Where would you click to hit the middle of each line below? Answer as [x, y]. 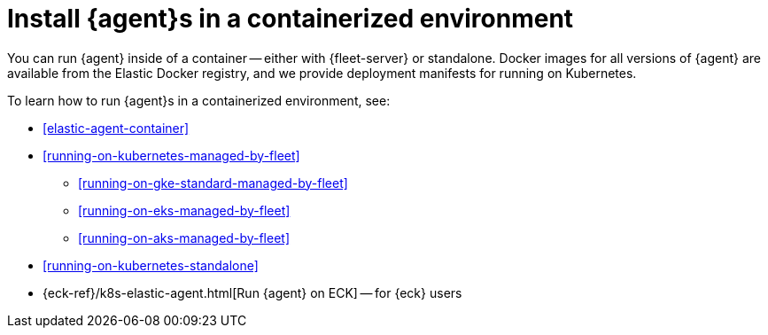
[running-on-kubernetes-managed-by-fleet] [171, 155]
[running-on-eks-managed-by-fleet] [184, 210]
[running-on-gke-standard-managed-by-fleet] [213, 183]
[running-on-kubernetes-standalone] [151, 265]
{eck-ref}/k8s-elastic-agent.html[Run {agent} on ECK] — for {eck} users [252, 292]
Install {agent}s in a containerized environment [291, 19]
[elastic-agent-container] [116, 128]
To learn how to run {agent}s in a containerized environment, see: [199, 100]
